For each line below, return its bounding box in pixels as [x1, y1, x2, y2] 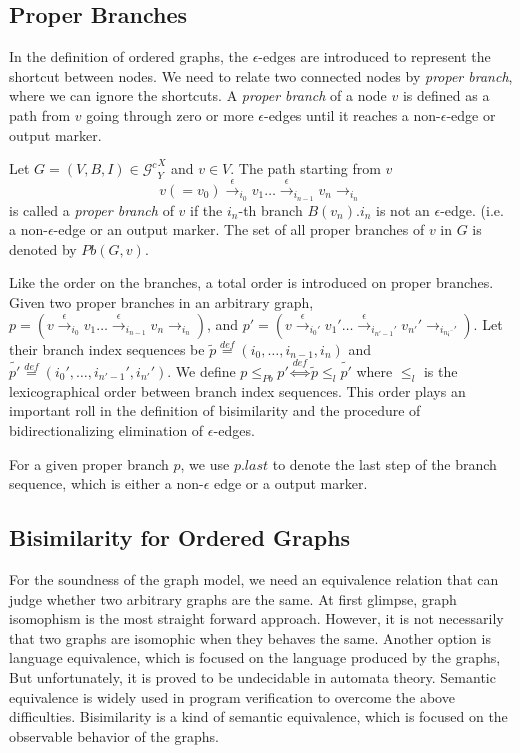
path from [9, 104, 71, 125]
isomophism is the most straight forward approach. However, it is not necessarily [9, 608, 504, 629]
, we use [180, 453, 230, 474]
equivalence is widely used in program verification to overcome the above [9, 686, 455, 707]
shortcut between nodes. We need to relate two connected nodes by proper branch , [9, 65, 513, 86]
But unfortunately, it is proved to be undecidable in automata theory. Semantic [9, 666, 496, 687]
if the [190, 199, 223, 220]
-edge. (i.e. [440, 199, 504, 220]
